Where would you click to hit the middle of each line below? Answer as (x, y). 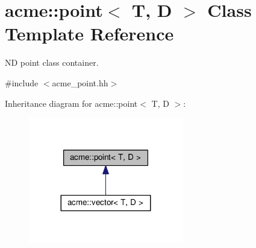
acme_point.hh (80, 82)
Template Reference (89, 33)
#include (22, 82)
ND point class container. (52, 62)
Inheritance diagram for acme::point (71, 103)
